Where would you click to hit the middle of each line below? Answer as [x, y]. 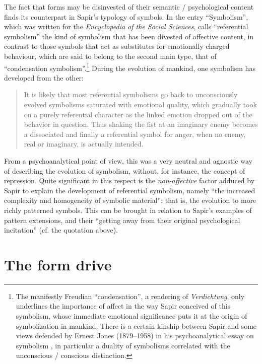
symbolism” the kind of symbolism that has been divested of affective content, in [129, 36]
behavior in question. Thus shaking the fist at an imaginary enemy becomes [141, 124]
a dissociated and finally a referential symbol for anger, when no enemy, [135, 134]
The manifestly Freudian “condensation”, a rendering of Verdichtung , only [130, 296]
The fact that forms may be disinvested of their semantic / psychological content [129, 7]
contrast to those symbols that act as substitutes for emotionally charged [117, 46]
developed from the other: [44, 77]
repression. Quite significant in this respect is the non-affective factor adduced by [129, 180]
